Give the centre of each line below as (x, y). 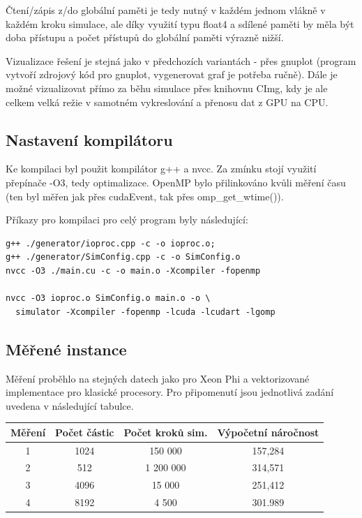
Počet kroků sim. (166, 432)
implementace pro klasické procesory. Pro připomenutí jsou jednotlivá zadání (170, 392)
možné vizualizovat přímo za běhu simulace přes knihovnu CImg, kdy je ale (167, 88)
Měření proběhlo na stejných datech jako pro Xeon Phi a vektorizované (158, 378)
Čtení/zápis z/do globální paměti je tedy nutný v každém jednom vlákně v (166, 10)
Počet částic (85, 432)
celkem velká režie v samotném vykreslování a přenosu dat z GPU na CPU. (167, 102)
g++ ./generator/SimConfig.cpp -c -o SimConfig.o (123, 257)
